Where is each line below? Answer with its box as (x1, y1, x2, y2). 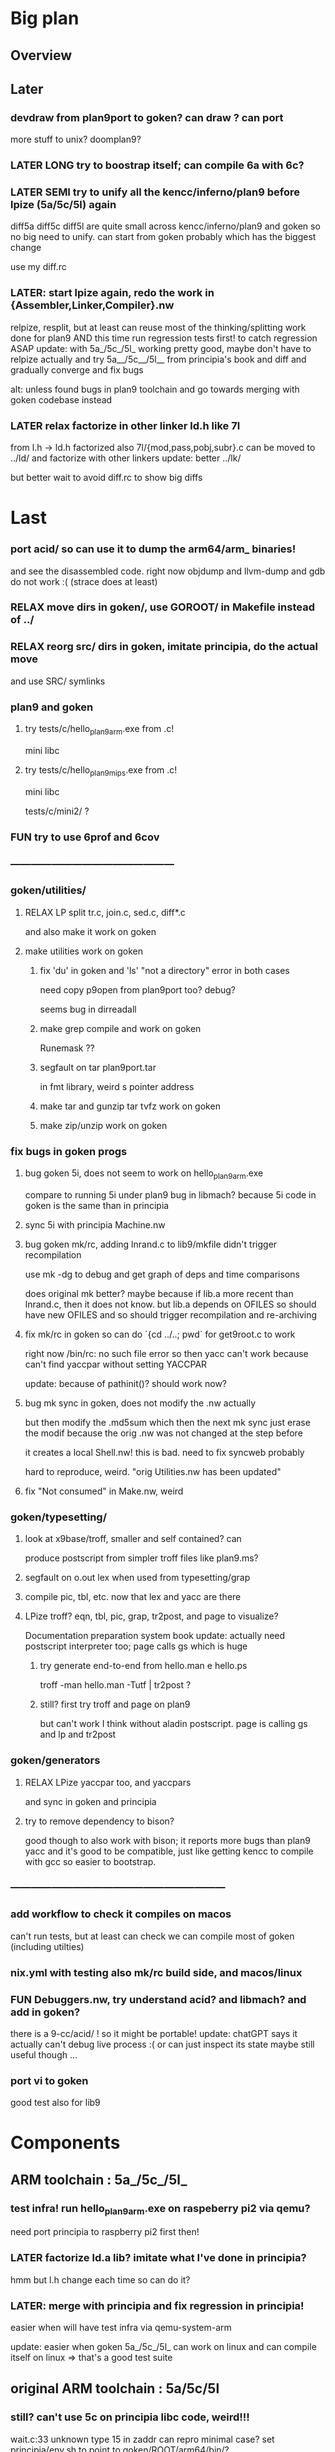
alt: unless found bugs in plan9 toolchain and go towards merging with (10, 383, 300, 395)
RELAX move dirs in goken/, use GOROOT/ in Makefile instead (10, 600, 315, 614)
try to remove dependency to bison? (24, 1815, 175, 1827)
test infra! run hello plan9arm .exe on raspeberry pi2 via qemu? (10, 2201, 311, 2217)
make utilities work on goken (24, 945, 143, 957)
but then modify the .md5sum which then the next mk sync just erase (24, 1416, 311, 1428)
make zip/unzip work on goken (39, 1119, 168, 1131)
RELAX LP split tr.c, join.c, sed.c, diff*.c (24, 906, 186, 918)
